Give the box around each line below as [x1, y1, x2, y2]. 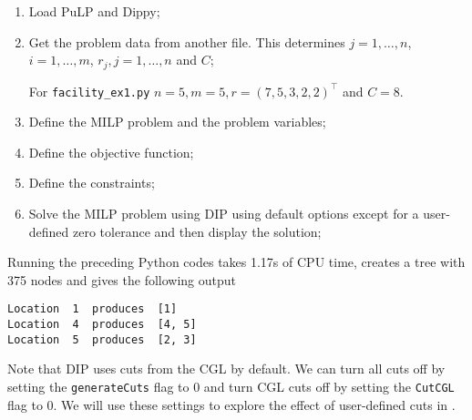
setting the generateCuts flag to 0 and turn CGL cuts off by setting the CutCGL [7, 377, 455, 396]
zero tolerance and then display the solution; [73, 221, 322, 241]
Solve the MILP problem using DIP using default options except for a [28, 204, 419, 223]
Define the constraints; [28, 173, 155, 192]
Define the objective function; [28, 142, 194, 161]
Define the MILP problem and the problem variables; [28, 112, 326, 131]
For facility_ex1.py [28, 81, 150, 100]
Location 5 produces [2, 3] [7, 333, 197, 346]
